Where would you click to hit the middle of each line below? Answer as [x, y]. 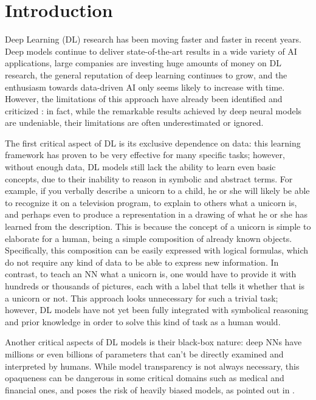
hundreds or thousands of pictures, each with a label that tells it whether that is [155, 286]
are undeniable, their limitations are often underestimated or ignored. [134, 122]
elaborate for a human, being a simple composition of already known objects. [149, 238]
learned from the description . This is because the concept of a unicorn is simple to [158, 226]
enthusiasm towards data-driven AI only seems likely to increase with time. [145, 87]
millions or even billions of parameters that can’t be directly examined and [144, 353]
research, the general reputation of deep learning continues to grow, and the [146, 74]
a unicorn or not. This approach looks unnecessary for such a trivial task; [142, 298]
